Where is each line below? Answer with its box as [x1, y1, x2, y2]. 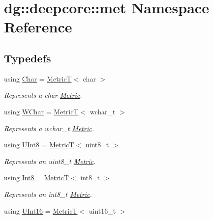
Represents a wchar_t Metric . [4, 123, 94, 133]
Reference [4, 17, 72, 37]
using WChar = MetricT [4, 106, 79, 116]
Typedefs [4, 50, 51, 65]
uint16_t [89, 205, 116, 216]
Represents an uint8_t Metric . [4, 156, 96, 166]
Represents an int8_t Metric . [4, 189, 92, 199]
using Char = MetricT [4, 73, 72, 83]
